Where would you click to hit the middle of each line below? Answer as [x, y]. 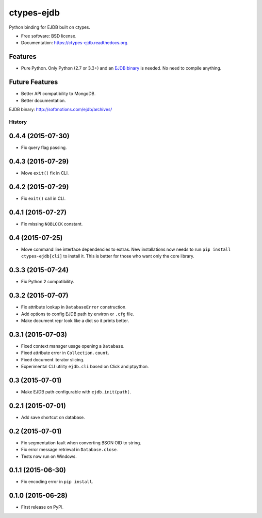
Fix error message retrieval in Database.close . [70, 450]
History [18, 122]
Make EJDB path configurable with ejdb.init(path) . [76, 392]
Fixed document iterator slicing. [53, 359]
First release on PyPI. [42, 507]
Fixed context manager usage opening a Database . [73, 346]
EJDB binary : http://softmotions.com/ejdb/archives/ [61, 109]
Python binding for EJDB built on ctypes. [50, 27]
